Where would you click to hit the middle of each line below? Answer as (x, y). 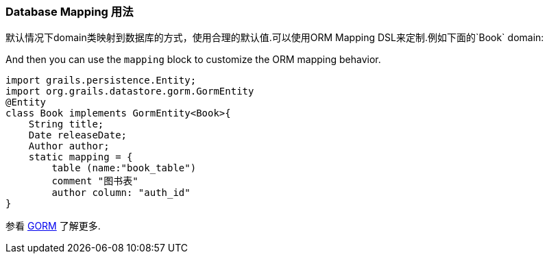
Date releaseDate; (78, 135)
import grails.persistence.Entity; (101, 81)
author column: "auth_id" (121, 193)
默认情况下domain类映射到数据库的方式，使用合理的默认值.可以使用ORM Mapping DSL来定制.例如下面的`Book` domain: (275, 38)
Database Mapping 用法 (70, 12)
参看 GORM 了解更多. (53, 226)
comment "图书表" (95, 181)
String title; (66, 124)
